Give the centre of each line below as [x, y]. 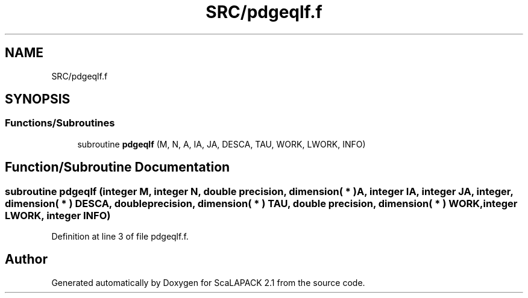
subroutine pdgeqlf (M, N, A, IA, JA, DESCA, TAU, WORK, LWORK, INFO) [222, 144]
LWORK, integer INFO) [58, 215]
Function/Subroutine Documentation [118, 167]
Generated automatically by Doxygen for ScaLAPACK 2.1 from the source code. [208, 282]
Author [26, 259]
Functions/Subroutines [60, 123]
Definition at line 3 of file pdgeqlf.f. [120, 237]
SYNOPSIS [38, 99]
